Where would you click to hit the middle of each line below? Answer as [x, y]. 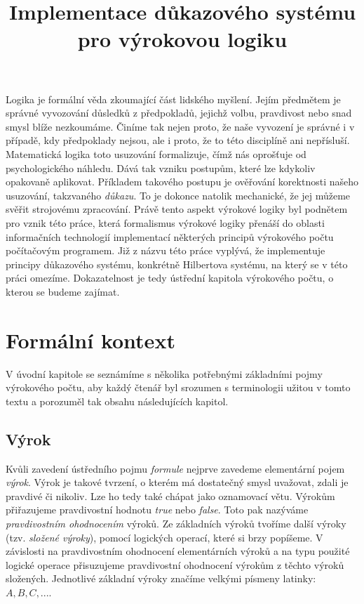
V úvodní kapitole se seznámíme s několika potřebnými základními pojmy [164, 373]
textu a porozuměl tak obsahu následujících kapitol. [117, 401]
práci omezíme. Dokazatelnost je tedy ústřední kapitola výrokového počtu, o [170, 278]
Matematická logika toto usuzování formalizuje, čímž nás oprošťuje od [156, 153]
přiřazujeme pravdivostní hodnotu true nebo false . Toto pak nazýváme [157, 510]
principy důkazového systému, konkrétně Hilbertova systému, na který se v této [177, 264]
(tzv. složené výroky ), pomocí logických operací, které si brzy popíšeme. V [164, 537]
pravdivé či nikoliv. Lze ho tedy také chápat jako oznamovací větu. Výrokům [170, 495]
